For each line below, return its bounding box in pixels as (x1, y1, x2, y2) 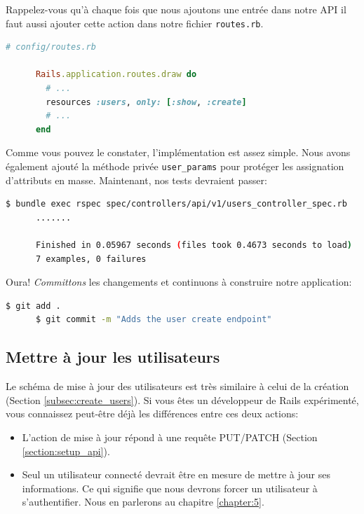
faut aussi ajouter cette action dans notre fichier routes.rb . (6, 15, 264, 30)
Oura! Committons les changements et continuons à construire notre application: (6, 275, 352, 289)
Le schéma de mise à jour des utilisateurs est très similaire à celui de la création (6, 379, 349, 394)
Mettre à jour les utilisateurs (6, 346, 220, 368)
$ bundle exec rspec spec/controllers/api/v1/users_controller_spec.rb (6, 199, 347, 209)
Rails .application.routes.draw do (35, 69, 197, 80)
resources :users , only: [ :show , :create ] (46, 97, 247, 107)
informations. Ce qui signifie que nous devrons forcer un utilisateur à (22, 480, 318, 495)
